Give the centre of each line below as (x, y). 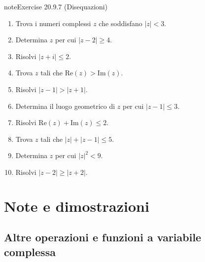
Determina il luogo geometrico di (65, 106)
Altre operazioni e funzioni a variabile (103, 237)
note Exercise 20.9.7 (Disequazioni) (56, 6)
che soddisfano (120, 23)
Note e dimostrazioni (77, 206)
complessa (30, 251)
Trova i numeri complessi (53, 23)
